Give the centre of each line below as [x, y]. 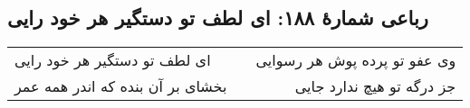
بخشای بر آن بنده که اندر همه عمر [121, 86]
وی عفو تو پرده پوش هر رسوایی [356, 60]
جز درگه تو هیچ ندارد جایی [375, 86]
